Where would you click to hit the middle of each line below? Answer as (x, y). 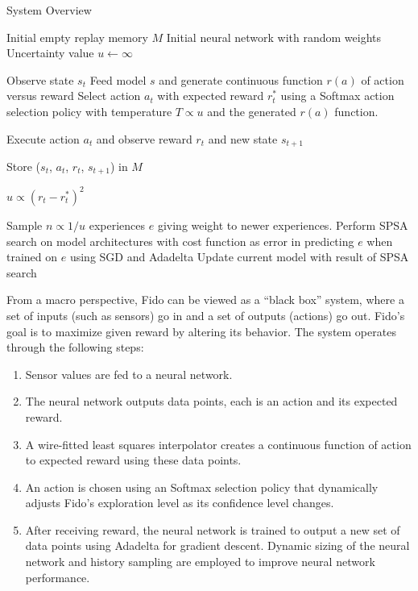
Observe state (40, 79)
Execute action (43, 138)
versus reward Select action (74, 96)
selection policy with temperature (89, 111)
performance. (58, 577)
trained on (32, 257)
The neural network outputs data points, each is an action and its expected (211, 401)
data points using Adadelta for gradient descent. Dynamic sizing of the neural (217, 545)
